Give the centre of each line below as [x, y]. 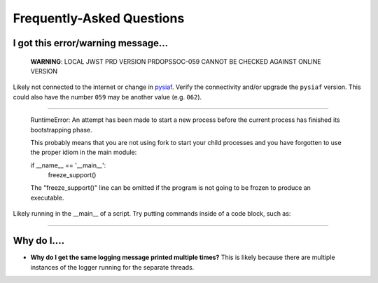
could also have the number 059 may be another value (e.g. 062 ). [107, 97]
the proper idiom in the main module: [84, 152]
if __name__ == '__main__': [68, 165]
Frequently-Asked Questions [99, 18]
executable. [47, 198]
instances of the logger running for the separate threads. [112, 267]
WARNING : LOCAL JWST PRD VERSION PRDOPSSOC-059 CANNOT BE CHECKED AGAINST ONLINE [176, 61]
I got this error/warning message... [91, 43]
